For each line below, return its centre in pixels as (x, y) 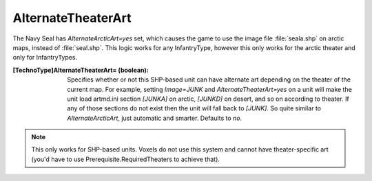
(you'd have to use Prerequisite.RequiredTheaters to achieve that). (126, 159)
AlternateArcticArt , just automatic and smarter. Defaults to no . (155, 118)
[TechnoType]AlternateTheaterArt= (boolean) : (81, 70)
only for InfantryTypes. (45, 58)
